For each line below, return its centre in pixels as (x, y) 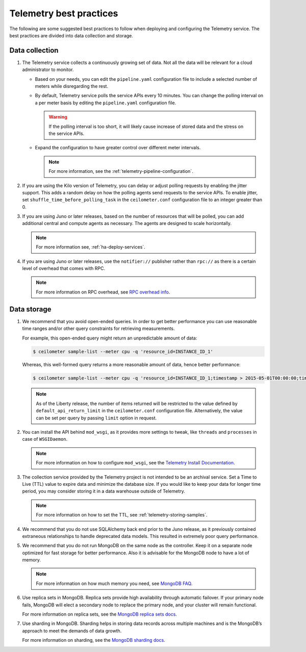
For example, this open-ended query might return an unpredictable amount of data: (110, 338)
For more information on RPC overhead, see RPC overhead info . (103, 292)
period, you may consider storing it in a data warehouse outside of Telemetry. (104, 491)
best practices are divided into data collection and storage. (71, 35)
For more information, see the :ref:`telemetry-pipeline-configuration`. (121, 171)
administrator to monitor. (48, 70)
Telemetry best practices (64, 13)
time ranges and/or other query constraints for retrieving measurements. (99, 329)
